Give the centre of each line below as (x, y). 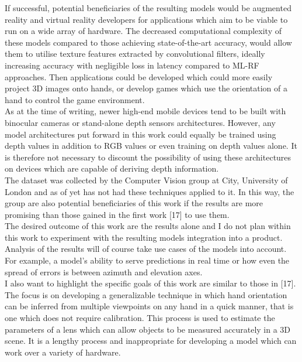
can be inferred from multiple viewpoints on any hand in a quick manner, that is (149, 306)
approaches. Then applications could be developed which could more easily (139, 76)
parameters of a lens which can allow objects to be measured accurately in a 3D (148, 329)
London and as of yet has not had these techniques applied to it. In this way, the (150, 191)
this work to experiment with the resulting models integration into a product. (144, 237)
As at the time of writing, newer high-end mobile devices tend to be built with (145, 111)
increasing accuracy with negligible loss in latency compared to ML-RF (132, 65)
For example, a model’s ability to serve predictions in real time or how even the (147, 260)
